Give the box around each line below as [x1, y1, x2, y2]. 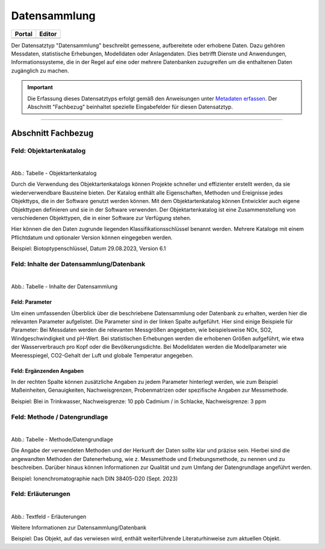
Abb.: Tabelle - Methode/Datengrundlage [11, 436, 114, 443]
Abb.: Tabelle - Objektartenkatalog [11, 169, 97, 177]
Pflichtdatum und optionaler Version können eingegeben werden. [11, 234, 173, 241]
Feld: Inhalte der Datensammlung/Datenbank [11, 260, 146, 268]
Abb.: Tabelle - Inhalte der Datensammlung [11, 283, 118, 290]
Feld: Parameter [11, 298, 52, 306]
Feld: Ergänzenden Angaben [11, 367, 84, 374]
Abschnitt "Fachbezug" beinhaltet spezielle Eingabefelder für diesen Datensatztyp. [27, 103, 233, 110]
